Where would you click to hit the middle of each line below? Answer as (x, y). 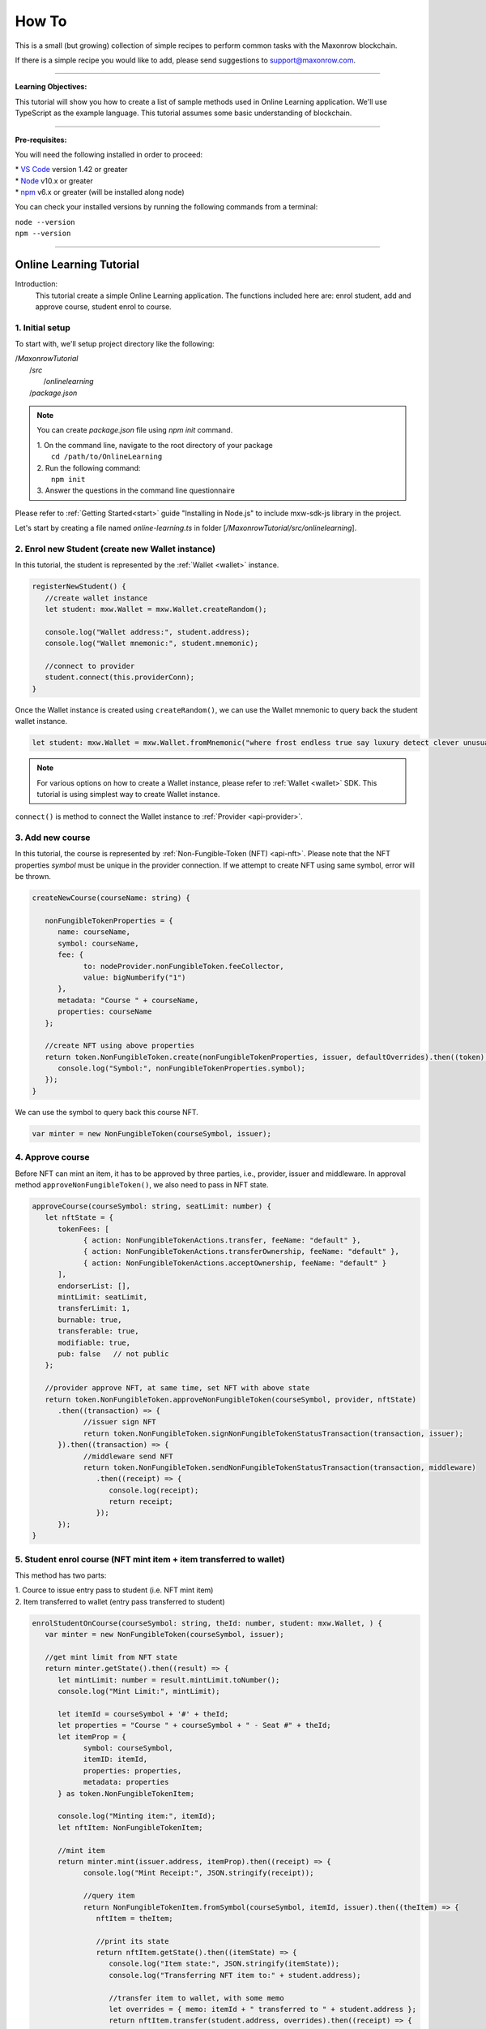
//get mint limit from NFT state (111, 1657)
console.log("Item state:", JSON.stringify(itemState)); (224, 1964)
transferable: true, (98, 1331)
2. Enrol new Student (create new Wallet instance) (115, 549)
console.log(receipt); (154, 1490)
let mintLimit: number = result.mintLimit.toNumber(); (169, 1680)
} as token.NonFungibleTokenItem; (126, 1793)
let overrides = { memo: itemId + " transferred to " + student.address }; (263, 2010)
